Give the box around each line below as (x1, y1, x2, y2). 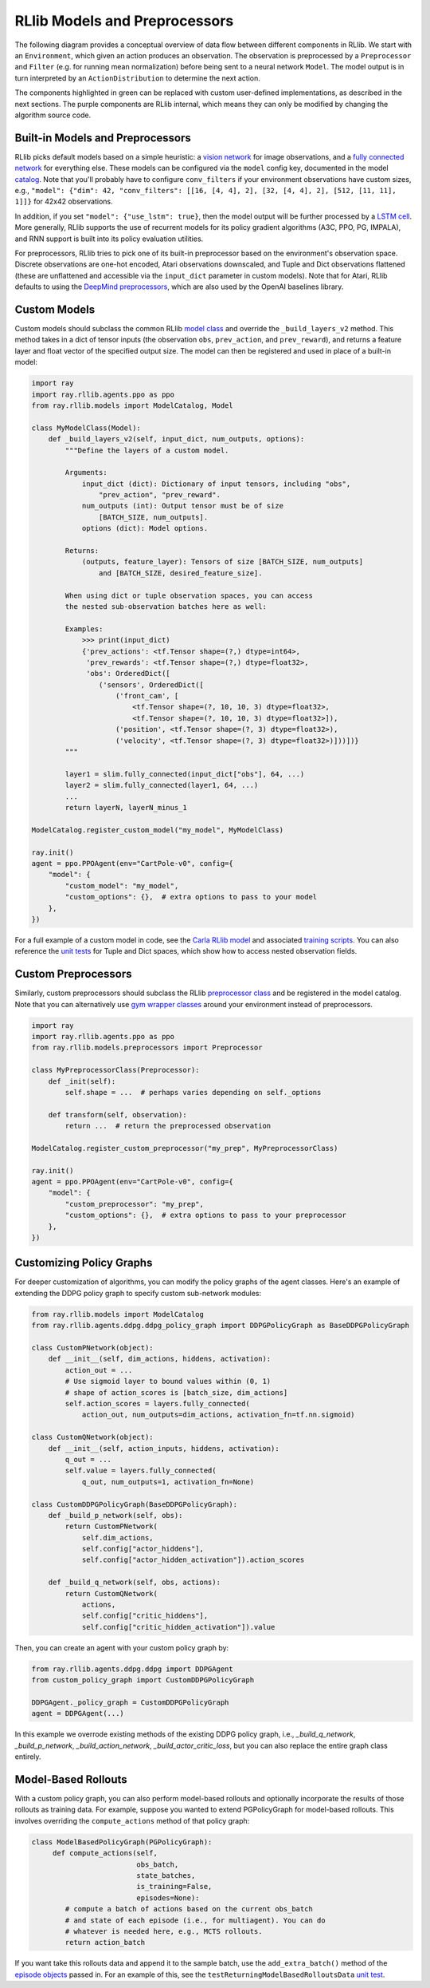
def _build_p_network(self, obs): (48, 1511, 183, 1520)
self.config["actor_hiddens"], (81, 1544, 205, 1554)
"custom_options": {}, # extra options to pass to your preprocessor (64, 1211, 346, 1220)
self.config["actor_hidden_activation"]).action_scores (81, 1555, 305, 1564)
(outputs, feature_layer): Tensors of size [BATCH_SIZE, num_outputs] (81, 557, 364, 567)
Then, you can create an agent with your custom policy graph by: (14, 1642, 229, 1652)
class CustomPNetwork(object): (31, 1343, 154, 1353)
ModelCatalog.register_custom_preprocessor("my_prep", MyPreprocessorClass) (31, 1144, 338, 1152)
